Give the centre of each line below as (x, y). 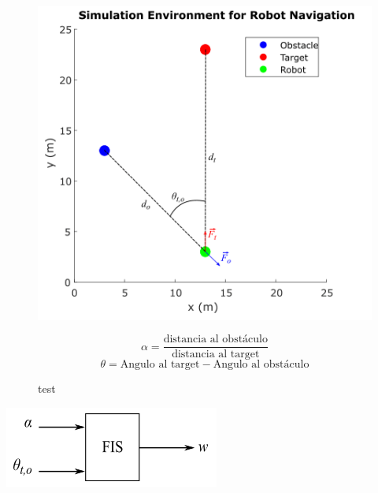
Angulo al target (160, 365)
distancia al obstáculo (215, 340)
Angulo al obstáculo (261, 365)
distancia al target (216, 355)
